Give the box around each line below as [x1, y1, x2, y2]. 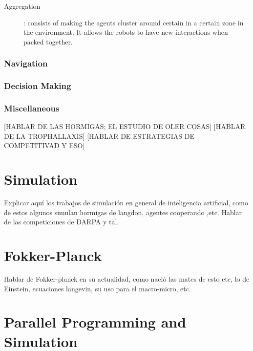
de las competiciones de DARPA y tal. [4, 217, 119, 227]
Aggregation [4, 1, 41, 11]
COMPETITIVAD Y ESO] [4, 140, 85, 151]
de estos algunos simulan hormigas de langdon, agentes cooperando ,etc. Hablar [4, 207, 242, 217]
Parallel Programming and [4, 312, 187, 332]
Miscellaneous [4, 102, 60, 114]
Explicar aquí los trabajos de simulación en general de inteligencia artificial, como [4, 197, 248, 208]
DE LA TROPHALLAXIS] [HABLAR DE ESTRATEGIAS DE [4, 131, 194, 141]
